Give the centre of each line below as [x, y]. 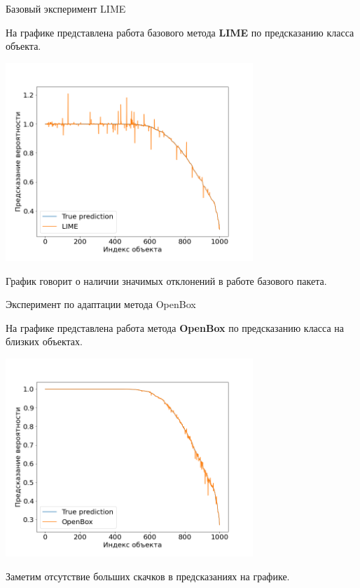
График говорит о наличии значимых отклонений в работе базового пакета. [166, 280]
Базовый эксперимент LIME [66, 8]
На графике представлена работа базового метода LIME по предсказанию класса [180, 32]
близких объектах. [44, 341]
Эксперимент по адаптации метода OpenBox [101, 304]
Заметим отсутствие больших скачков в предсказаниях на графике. [148, 576]
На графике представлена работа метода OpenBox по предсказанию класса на [175, 327]
